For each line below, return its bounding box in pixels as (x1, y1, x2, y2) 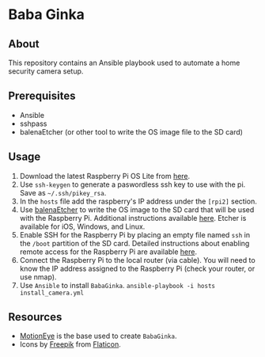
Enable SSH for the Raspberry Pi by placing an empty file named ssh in (19, 230, 251, 239)
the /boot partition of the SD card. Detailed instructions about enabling (19, 238, 250, 248)
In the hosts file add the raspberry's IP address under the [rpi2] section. (19, 196, 257, 206)
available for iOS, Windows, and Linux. (19, 222, 146, 231)
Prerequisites (8, 89, 76, 103)
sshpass (19, 119, 47, 128)
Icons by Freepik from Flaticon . (19, 340, 121, 349)
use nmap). (19, 272, 57, 282)
